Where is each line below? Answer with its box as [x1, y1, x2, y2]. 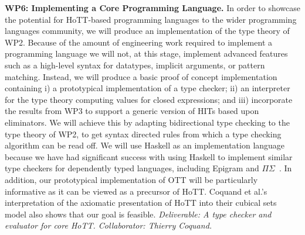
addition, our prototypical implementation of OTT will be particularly [5, 173, 258, 185]
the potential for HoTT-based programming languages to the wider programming [5, 13, 297, 25]
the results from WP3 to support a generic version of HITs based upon [5, 105, 259, 117]
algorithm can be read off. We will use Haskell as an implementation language [5, 139, 285, 151]
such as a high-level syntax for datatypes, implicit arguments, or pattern [5, 58, 265, 71]
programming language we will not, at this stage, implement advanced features [5, 47, 288, 60]
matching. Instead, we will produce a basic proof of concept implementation [5, 70, 277, 82]
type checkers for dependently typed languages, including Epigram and [5, 162, 259, 174]
